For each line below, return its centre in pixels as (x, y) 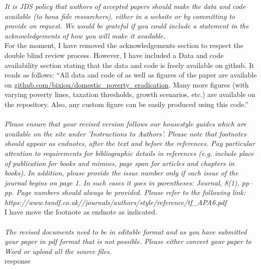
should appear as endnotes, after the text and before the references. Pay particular (130, 143)
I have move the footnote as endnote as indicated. (81, 212)
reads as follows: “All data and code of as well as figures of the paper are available (131, 75)
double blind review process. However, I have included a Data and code (114, 55)
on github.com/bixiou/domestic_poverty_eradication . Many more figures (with (127, 84)
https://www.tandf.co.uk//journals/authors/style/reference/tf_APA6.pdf (116, 202)
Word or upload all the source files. (58, 251)
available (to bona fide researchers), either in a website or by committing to (120, 16)
